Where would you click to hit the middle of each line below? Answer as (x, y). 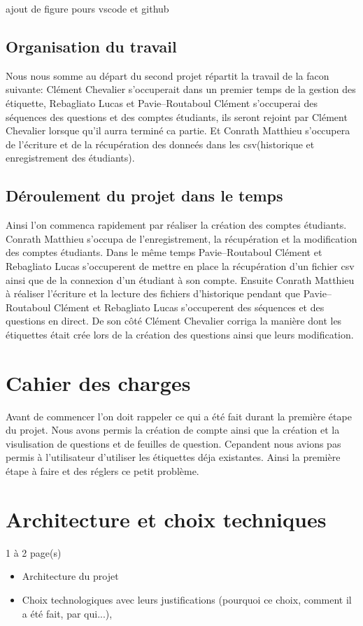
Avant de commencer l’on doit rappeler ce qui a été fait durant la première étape (179, 416)
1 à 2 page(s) (34, 552)
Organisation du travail (91, 46)
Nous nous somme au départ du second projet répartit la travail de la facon (168, 75)
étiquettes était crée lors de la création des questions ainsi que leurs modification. (180, 334)
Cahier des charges (98, 382)
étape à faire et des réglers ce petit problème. (102, 471)
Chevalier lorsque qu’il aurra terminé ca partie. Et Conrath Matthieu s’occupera (178, 130)
